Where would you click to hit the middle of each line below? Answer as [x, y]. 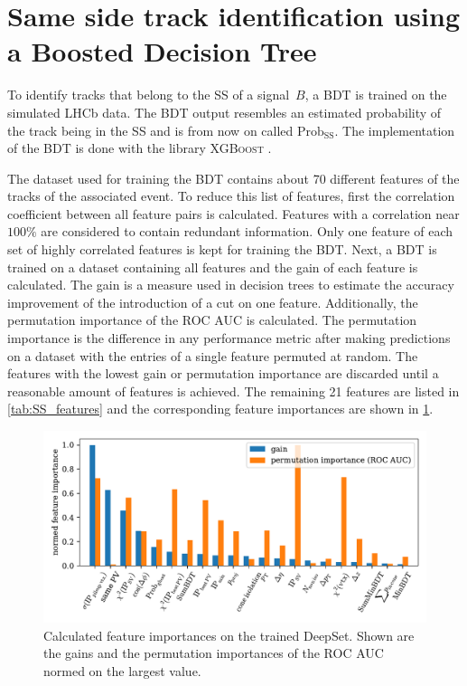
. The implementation [395, 130]
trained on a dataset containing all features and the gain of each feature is [213, 267]
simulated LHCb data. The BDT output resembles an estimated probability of [224, 112]
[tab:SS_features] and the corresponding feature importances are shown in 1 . [220, 409]
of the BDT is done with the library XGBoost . [140, 148]
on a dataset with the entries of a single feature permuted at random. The [213, 355]
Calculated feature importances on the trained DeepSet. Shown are [229, 635]
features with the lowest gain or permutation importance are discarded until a [223, 373]
